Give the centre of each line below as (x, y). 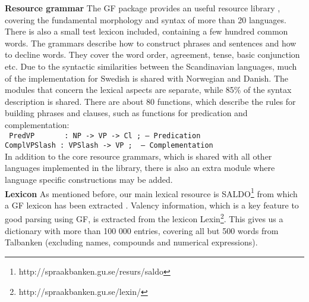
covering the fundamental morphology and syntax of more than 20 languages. (146, 19)
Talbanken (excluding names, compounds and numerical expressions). (131, 242)
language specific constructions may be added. (89, 180)
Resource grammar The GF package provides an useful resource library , (143, 8)
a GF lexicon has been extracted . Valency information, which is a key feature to (152, 205)
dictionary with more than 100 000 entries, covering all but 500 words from (142, 230)
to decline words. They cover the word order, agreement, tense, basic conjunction (152, 55)
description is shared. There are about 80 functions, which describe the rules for (150, 101)
